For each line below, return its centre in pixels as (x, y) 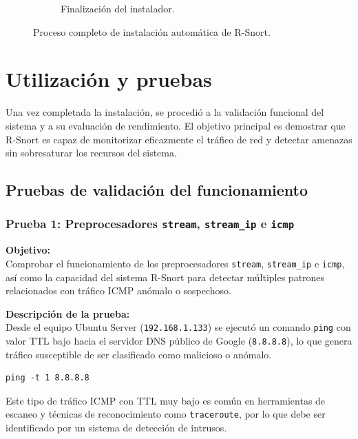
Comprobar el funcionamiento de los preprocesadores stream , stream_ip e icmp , (175, 263)
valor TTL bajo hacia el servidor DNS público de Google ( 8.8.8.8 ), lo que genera (179, 340)
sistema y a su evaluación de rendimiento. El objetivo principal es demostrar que (176, 125)
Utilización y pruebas (109, 79)
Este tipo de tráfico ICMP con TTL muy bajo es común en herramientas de (166, 400)
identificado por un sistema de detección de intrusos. (116, 428)
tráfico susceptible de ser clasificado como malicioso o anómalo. (139, 354)
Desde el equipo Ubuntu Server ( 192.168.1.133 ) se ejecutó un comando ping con (178, 327)
